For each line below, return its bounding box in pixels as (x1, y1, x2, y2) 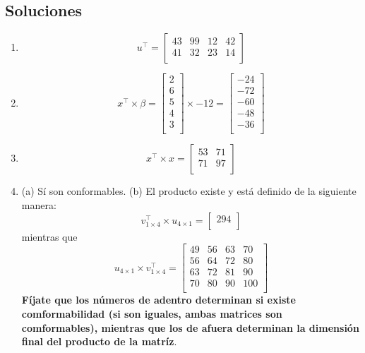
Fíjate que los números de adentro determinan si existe (21, 292, 296, 307)
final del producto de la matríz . (21, 334, 177, 349)
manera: (21, 197, 56, 212)
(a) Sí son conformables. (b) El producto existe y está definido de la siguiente (21, 184, 357, 198)
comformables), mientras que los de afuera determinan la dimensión (21, 320, 359, 335)
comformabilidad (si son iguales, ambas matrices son (21, 306, 282, 321)
